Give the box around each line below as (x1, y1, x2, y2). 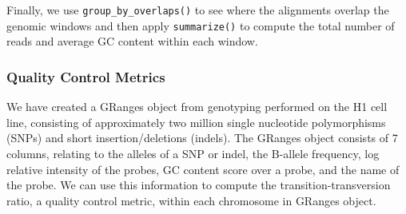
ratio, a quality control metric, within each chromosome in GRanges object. (6, 192, 376, 208)
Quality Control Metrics (6, 66, 165, 86)
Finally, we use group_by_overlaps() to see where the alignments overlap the (6, 2, 389, 18)
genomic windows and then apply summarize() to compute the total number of (6, 17, 395, 34)
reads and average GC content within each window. (6, 33, 258, 50)
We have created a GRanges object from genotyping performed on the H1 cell (6, 98, 388, 115)
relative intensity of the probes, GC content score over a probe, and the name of (6, 160, 400, 177)
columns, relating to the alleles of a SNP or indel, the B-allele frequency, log (6, 145, 380, 161)
